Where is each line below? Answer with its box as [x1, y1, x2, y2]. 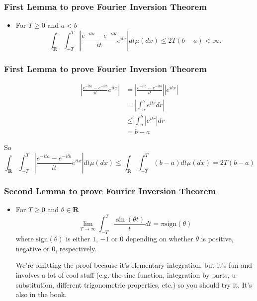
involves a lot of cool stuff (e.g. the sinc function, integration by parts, [15, 269, 230, 280]
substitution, [15, 279, 54, 290]
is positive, [201, 233, 234, 244]
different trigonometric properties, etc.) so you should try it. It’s [56, 279, 252, 290]
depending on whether [125, 233, 193, 244]
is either [66, 233, 90, 244]
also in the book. [15, 289, 67, 300]
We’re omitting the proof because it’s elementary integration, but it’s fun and [15, 260, 253, 270]
